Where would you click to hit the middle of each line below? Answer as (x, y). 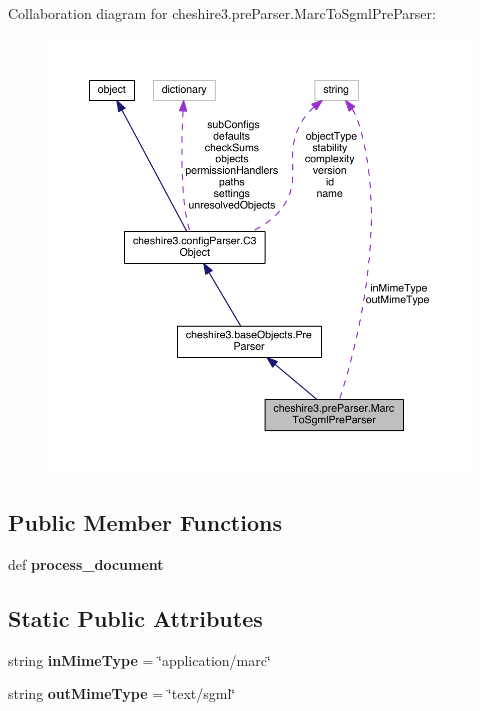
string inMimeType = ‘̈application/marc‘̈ (139, 659)
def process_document (86, 563)
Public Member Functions (145, 522)
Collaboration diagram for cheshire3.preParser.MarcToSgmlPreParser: (222, 13)
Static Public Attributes (135, 617)
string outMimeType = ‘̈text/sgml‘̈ (122, 693)
